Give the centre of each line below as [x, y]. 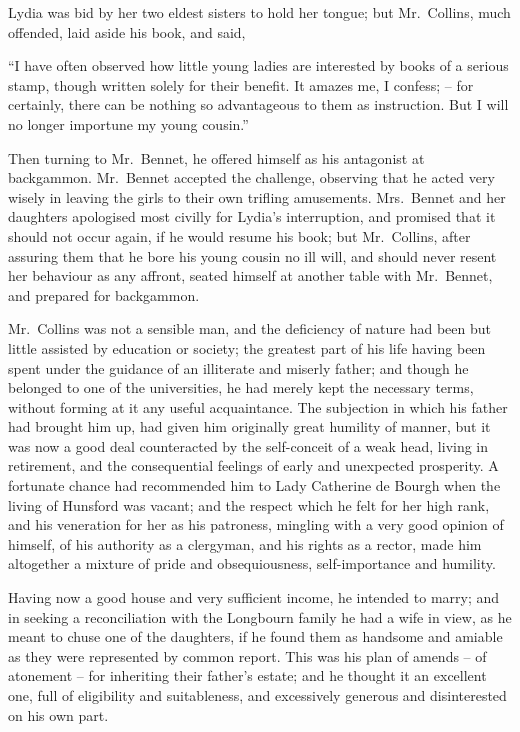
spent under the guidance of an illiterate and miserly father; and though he [238, 367]
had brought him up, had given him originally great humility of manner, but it [249, 426]
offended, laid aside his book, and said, [127, 31]
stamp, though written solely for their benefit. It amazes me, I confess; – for [241, 84]
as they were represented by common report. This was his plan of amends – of [247, 655]
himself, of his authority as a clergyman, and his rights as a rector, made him [245, 543]
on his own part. [58, 714]
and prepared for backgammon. [104, 294]
